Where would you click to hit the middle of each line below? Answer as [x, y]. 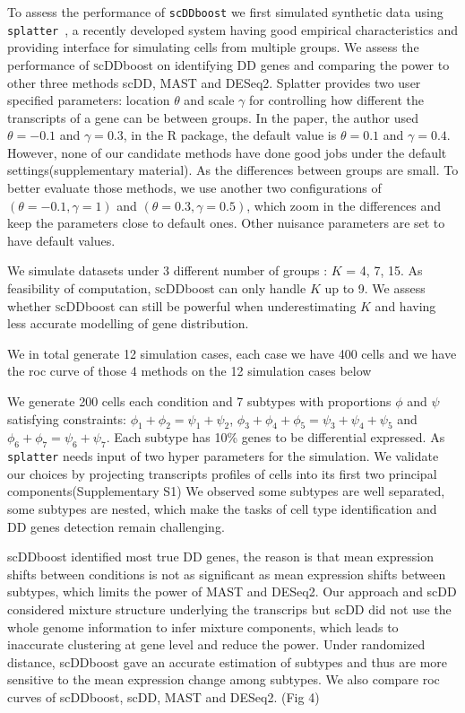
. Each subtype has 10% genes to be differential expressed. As [276, 437]
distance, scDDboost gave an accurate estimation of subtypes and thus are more [228, 661]
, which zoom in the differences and [344, 205]
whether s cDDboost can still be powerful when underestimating [182, 305]
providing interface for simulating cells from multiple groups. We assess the [213, 47]
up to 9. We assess [375, 288]
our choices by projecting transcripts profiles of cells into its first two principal [222, 473]
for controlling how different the [337, 100]
